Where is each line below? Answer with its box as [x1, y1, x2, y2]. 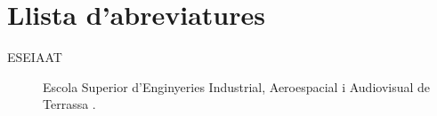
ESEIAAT [7, 48, 62, 66]
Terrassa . [43, 95, 96, 113]
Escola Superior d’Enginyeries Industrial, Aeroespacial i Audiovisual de [43, 77, 431, 96]
